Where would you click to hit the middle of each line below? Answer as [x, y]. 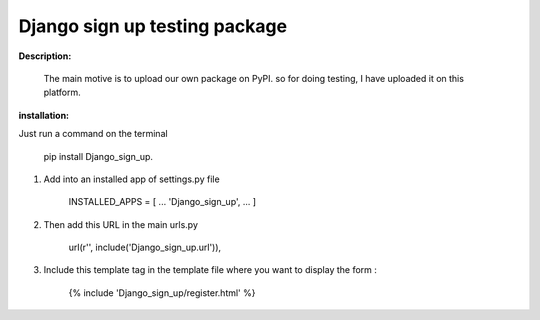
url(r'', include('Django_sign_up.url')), [145, 247]
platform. [62, 92]
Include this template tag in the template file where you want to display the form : [210, 270]
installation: [44, 115]
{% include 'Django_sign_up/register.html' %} [162, 292]
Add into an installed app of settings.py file [131, 179]
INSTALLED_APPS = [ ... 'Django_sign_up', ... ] [162, 202]
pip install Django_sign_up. [98, 156]
